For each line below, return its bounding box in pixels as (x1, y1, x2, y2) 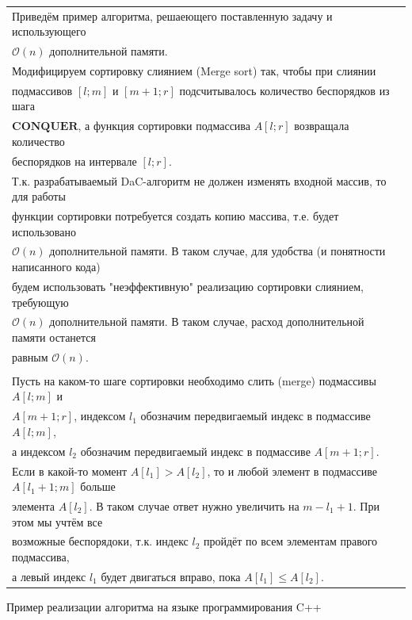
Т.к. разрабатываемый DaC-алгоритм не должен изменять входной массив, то (12, 172, 387, 189)
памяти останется (12, 328, 96, 345)
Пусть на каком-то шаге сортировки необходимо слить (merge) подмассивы (12, 372, 376, 388)
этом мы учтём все (12, 513, 103, 530)
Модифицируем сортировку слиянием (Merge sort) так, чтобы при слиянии (12, 63, 376, 79)
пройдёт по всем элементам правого (204, 533, 378, 549)
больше (80, 478, 116, 495)
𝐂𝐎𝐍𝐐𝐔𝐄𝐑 (12, 121, 78, 133)
